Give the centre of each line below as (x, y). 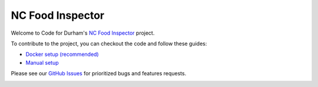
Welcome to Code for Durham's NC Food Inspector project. (83, 33)
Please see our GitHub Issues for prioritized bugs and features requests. (99, 73)
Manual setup (42, 62)
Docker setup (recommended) (62, 54)
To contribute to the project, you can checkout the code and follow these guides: (109, 43)
